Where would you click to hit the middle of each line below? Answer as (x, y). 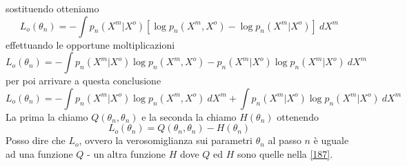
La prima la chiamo (47, 116)
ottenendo (298, 116)
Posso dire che (36, 140)
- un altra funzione (127, 153)
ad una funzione (39, 153)
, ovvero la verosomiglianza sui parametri (166, 140)
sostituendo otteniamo (52, 8)
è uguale (331, 140)
